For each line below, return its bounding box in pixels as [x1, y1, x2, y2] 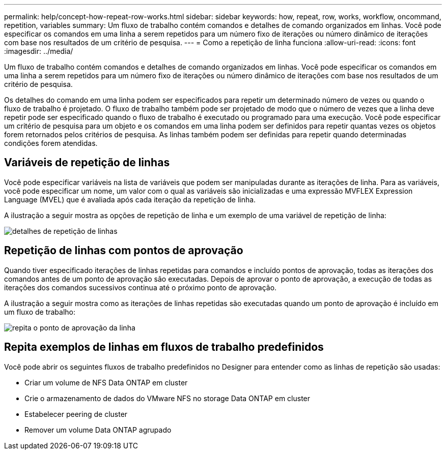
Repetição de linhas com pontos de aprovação [4, 244, 243, 257]
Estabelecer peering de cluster [24, 409, 128, 418]
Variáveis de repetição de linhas [4, 156, 170, 169]
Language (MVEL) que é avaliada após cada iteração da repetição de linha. [4, 195, 256, 204]
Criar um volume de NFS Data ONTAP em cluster [24, 378, 188, 387]
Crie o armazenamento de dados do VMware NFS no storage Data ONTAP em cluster [24, 394, 311, 403]
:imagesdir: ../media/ [4, 47, 73, 55]
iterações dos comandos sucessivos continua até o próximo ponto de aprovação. [4, 283, 277, 292]
